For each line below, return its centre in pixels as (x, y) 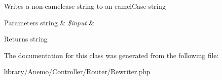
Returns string (26, 39)
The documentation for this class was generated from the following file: (111, 55)
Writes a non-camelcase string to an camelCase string (85, 6)
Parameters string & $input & (49, 22)
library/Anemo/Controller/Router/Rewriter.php (77, 71)
